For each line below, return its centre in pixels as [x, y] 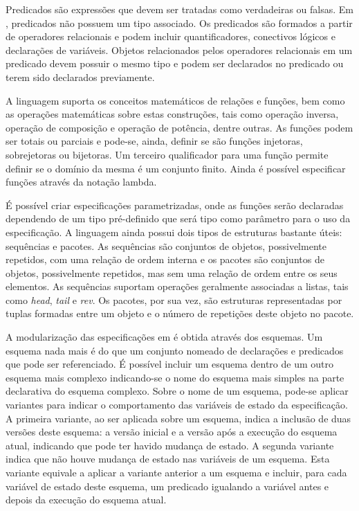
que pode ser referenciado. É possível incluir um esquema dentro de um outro [170, 364]
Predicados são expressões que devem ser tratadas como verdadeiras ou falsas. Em [179, 9]
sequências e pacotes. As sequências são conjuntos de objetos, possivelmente [166, 245]
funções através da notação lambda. [81, 182]
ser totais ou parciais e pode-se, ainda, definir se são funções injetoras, [154, 141]
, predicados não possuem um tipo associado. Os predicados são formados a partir [179, 23]
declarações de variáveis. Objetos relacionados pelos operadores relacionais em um [179, 50]
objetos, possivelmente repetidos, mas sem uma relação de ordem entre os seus [172, 272]
